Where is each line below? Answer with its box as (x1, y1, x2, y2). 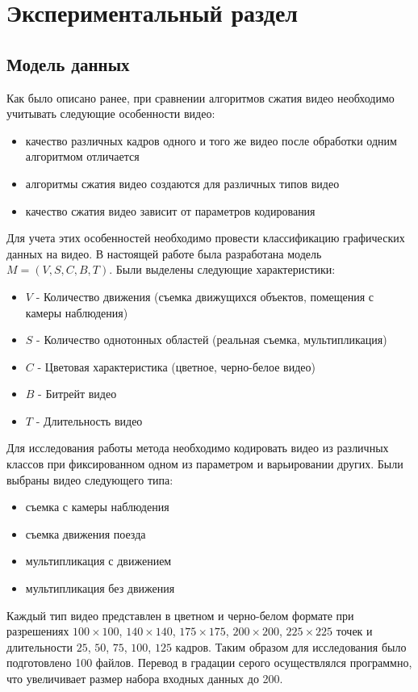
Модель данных (6, 51, 130, 76)
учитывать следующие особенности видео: (6, 105, 215, 122)
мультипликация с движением (25, 552, 172, 569)
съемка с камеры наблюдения (25, 498, 169, 515)
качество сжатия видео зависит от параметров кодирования (25, 202, 316, 219)
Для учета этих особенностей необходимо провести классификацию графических (6, 229, 405, 246)
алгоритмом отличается (25, 148, 140, 165)
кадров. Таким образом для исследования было (175, 638, 407, 655)
